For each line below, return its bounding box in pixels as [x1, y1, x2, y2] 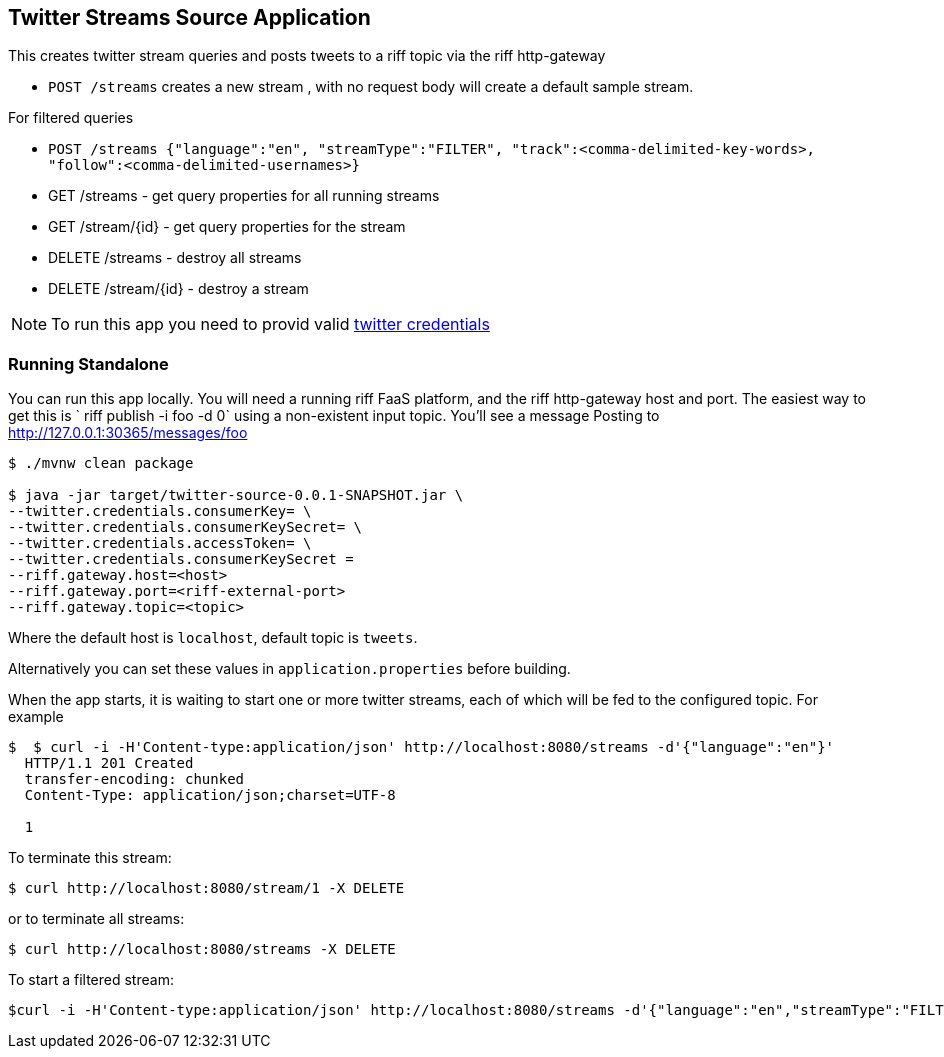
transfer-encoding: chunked [24, 771, 245, 788]
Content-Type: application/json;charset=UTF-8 [24, 787, 396, 804]
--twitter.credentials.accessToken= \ [8, 535, 312, 552]
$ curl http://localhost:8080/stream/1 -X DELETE [8, 880, 405, 897]
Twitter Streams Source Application [8, 5, 371, 30]
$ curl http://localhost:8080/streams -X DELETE [8, 941, 396, 958]
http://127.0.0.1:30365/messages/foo [8, 424, 248, 442]
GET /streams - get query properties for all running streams [48, 187, 440, 205]
